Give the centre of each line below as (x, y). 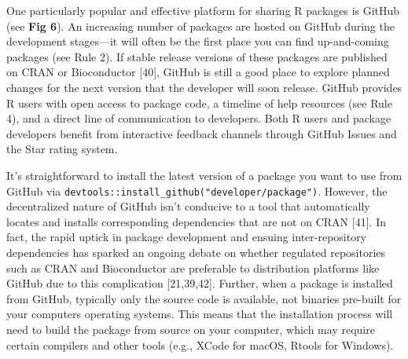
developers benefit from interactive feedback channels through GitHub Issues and (202, 133)
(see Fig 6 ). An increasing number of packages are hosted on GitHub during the (200, 26)
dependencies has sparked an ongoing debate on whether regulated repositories (196, 252)
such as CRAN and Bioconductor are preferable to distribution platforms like (193, 267)
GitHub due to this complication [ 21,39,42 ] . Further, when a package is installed (200, 283)
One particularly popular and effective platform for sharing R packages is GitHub (203, 10)
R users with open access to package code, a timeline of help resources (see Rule (199, 103)
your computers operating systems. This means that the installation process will (200, 314)
